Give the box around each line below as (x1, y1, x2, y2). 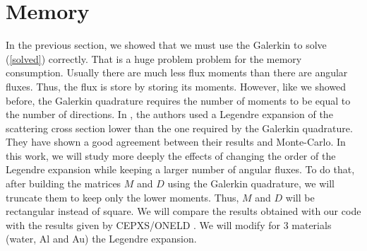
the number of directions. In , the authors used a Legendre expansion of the (6, 107, 333, 122)
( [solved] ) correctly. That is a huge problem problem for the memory (6, 51, 302, 66)
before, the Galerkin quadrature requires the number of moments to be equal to (6, 93, 351, 107)
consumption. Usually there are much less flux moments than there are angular (6, 65, 348, 80)
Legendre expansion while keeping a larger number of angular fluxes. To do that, (6, 162, 355, 177)
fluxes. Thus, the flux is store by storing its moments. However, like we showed (6, 78, 347, 93)
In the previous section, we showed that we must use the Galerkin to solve (6, 37, 327, 52)
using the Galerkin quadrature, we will (167, 176, 335, 191)
